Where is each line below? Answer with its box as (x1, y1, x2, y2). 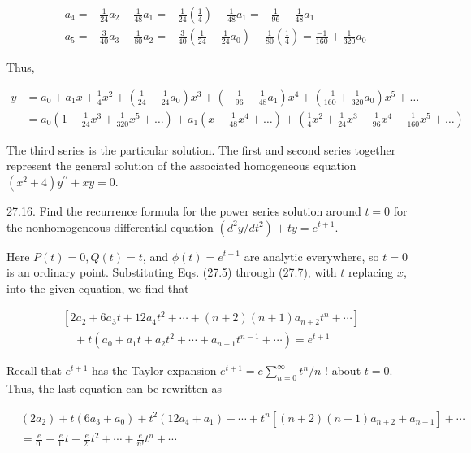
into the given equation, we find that (6, 279, 189, 296)
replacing (348, 264, 394, 281)
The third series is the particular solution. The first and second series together (6, 141, 396, 158)
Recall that (6, 362, 62, 379)
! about (325, 362, 361, 379)
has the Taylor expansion (92, 362, 217, 379)
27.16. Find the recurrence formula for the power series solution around (6, 202, 361, 219)
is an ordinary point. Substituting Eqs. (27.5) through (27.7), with (6, 264, 337, 281)
